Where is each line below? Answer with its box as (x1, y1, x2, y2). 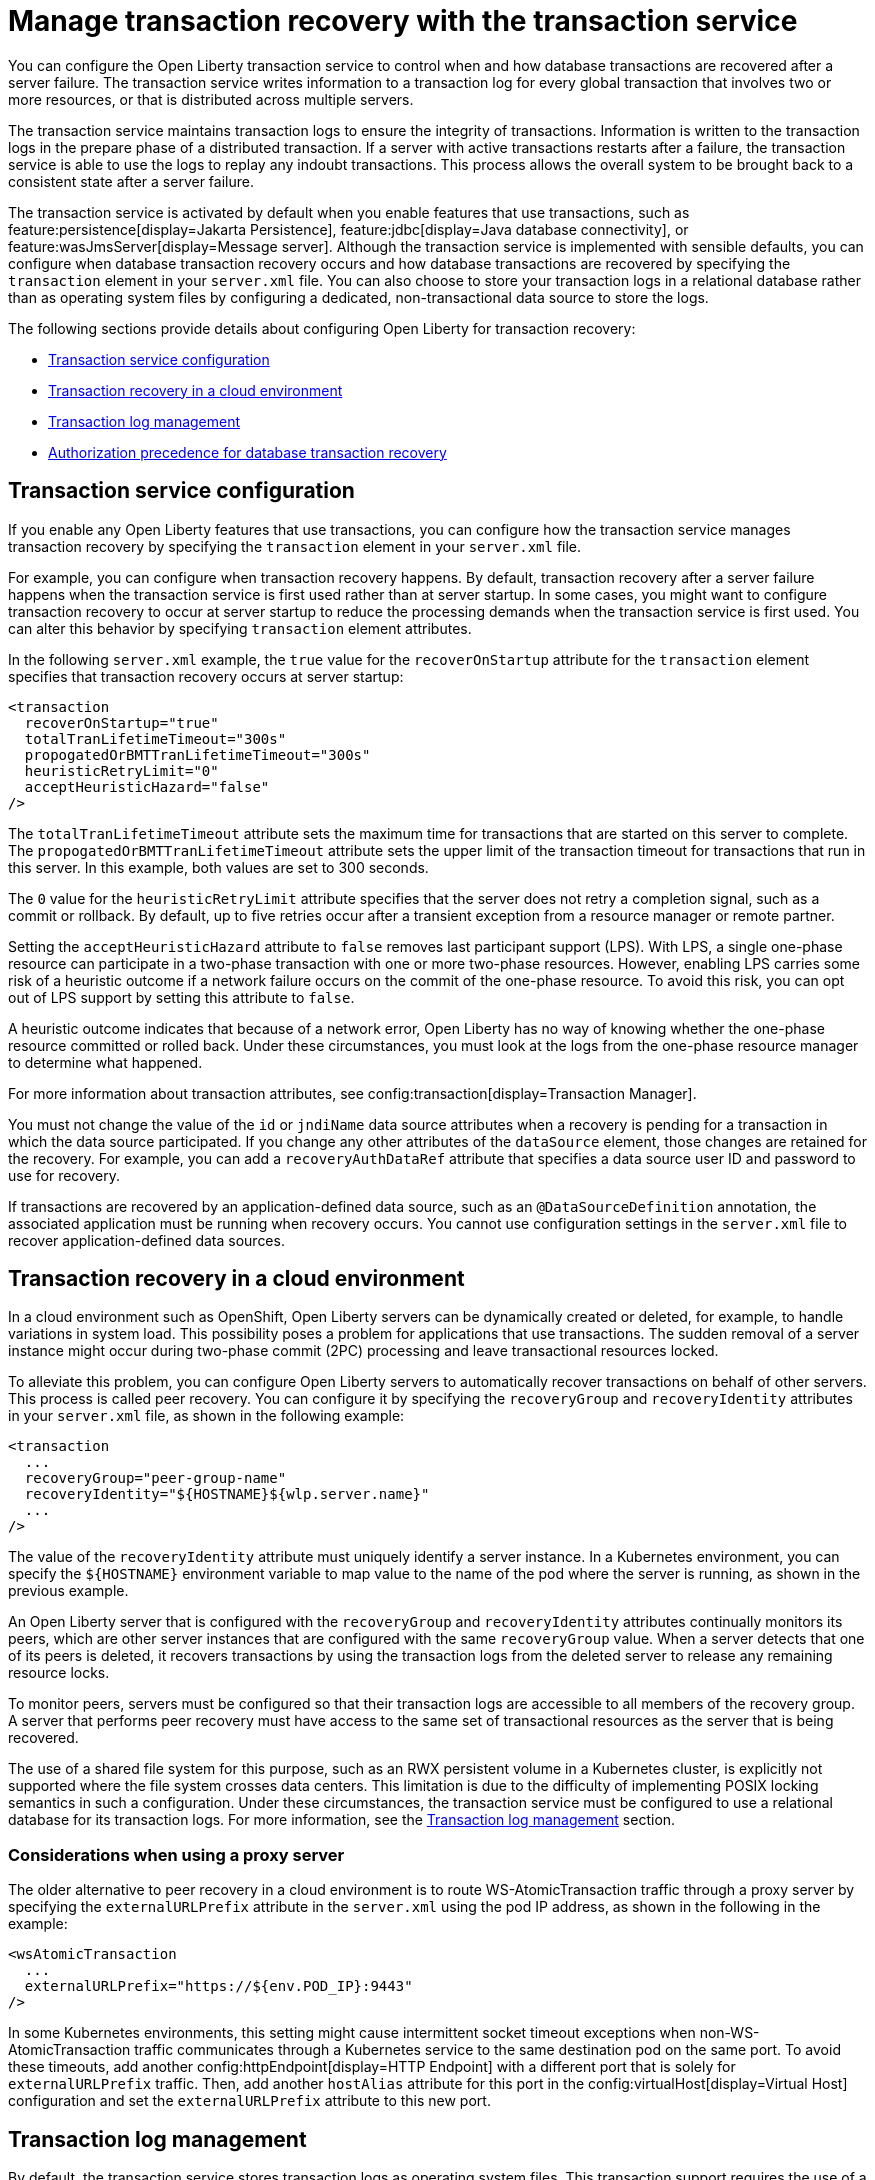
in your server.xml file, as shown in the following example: (8, 1407, 405, 1425)
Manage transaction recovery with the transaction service (8, 4, 798, 38)
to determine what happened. (8, 1053, 203, 1071)
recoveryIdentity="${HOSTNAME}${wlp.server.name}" (24, 1486, 430, 1503)
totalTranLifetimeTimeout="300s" (24, 730, 287, 747)
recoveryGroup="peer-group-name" (24, 1470, 287, 1487)
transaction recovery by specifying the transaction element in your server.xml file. (8, 537, 582, 555)
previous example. (8, 1582, 129, 1600)
